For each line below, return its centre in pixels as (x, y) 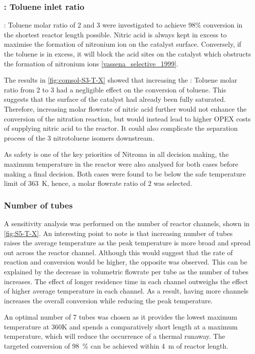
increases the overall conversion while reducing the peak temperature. (108, 300)
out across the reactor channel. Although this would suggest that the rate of (118, 252)
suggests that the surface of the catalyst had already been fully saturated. (115, 99)
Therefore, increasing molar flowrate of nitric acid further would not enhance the (125, 108)
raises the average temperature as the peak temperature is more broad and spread (127, 243)
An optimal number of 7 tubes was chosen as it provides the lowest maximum (121, 317)
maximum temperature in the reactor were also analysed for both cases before (121, 163)
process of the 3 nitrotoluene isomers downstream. (79, 137)
